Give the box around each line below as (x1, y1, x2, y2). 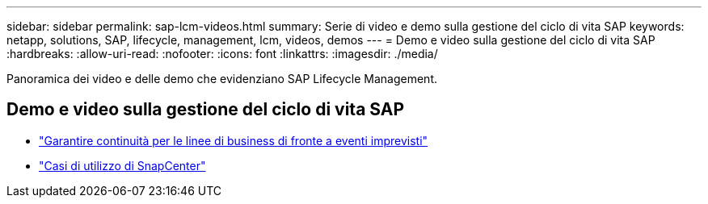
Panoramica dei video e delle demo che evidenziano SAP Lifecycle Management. (6, 72, 438, 85)
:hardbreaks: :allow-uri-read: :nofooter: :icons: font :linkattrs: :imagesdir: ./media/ (6, 47, 438, 60)
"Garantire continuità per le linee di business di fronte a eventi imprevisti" (39, 133, 428, 148)
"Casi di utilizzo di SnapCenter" (39, 158, 206, 173)
